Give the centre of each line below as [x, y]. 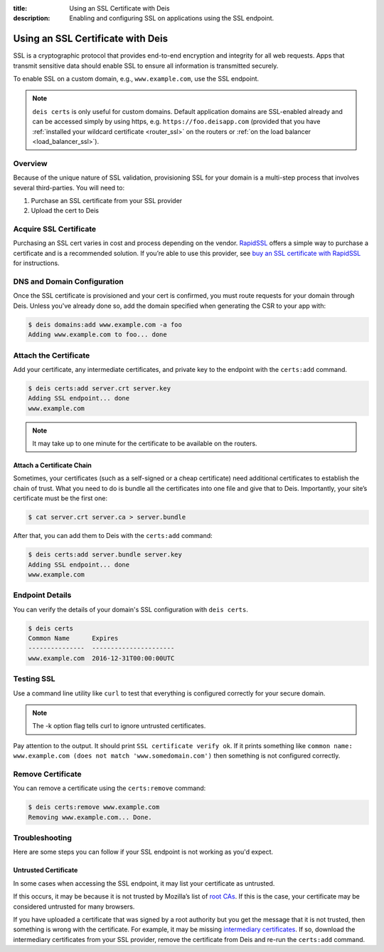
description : [32, 19]
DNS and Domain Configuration [69, 281]
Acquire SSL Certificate [55, 229]
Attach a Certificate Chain [53, 465]
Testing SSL [34, 679]
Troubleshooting [43, 838]
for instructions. [36, 263]
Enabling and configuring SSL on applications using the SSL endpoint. [172, 19]
